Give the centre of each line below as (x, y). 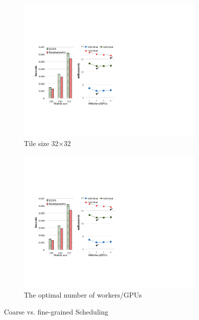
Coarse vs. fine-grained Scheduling (56, 311)
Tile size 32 (41, 143)
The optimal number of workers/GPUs (83, 295)
